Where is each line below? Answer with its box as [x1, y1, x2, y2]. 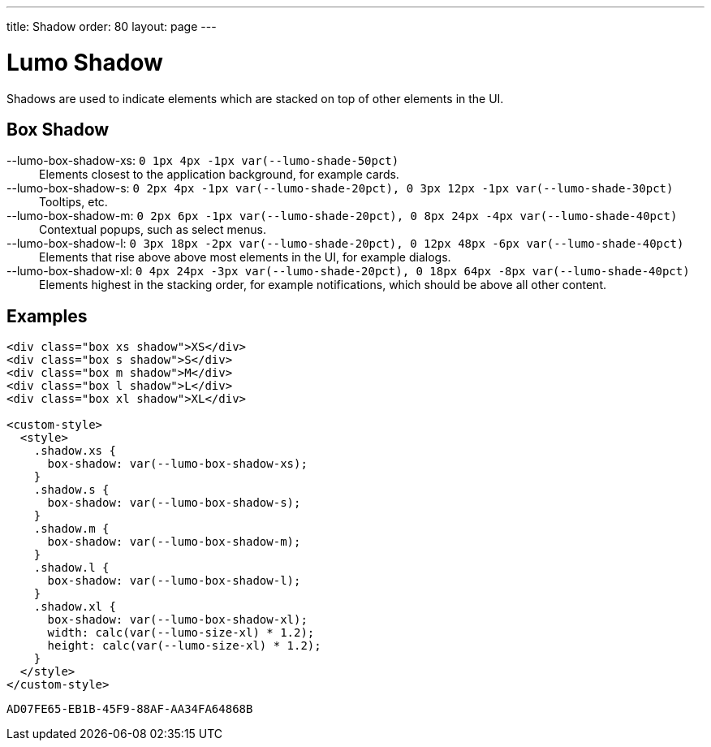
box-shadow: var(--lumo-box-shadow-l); [47, 574, 301, 588]
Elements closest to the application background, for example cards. [39, 167, 399, 182]
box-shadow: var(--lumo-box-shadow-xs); [47, 457, 308, 471]
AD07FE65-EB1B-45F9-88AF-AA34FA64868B [6, 702, 253, 716]
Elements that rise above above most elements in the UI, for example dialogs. [39, 250, 451, 265]
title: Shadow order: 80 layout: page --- [6, 19, 217, 33]
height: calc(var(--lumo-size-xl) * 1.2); [47, 639, 321, 653]
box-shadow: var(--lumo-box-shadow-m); [47, 535, 301, 549]
